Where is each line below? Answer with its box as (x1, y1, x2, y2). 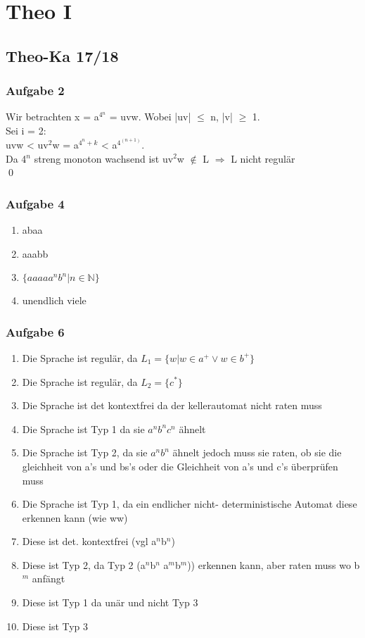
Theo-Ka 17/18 (6, 44, 119, 66)
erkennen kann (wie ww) (22, 510, 128, 525)
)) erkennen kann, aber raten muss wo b (187, 557, 360, 572)
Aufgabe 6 (6, 323, 65, 340)
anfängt (32, 571, 65, 586)
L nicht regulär (231, 151, 295, 165)
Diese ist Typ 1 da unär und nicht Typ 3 (22, 595, 198, 610)
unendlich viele (22, 293, 87, 308)
